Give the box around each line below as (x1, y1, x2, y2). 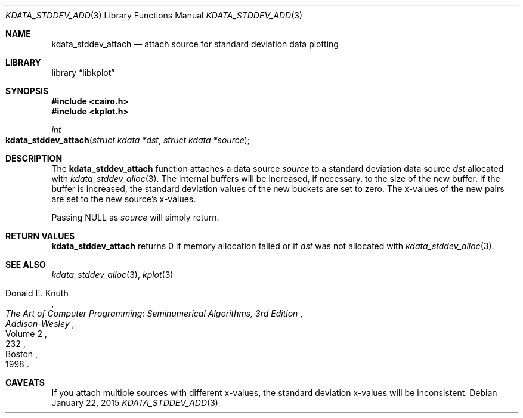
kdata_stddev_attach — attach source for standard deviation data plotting (51, 39, 339, 49)
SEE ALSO (5, 259, 46, 270)
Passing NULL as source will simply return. (51, 212, 219, 222)
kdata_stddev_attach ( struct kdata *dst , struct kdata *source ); (5, 135, 250, 145)
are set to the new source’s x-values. (51, 194, 196, 204)
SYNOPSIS (5, 86, 49, 96)
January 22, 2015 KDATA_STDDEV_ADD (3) (51, 398, 218, 408)
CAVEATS (5, 377, 45, 388)
